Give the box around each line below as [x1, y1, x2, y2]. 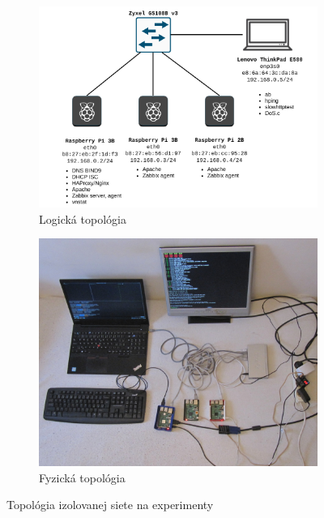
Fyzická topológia [39, 469, 126, 486]
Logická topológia [39, 210, 126, 227]
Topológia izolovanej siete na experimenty [6, 496, 214, 513]
